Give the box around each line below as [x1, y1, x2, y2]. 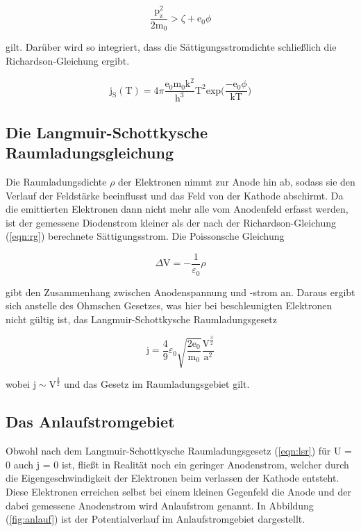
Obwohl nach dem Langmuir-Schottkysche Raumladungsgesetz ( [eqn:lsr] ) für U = [6, 443, 353, 458]
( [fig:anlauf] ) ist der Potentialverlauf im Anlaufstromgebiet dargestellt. [6, 512, 305, 526]
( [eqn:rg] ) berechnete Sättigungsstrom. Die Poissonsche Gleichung [6, 229, 285, 243]
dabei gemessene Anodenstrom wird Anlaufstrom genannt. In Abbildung [6, 498, 314, 512]
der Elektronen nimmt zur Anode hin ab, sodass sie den [118, 174, 355, 189]
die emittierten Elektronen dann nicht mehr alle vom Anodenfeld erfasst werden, [6, 202, 349, 216]
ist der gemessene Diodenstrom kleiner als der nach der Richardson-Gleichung [6, 215, 336, 229]
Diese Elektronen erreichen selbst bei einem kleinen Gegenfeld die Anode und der [6, 484, 351, 498]
